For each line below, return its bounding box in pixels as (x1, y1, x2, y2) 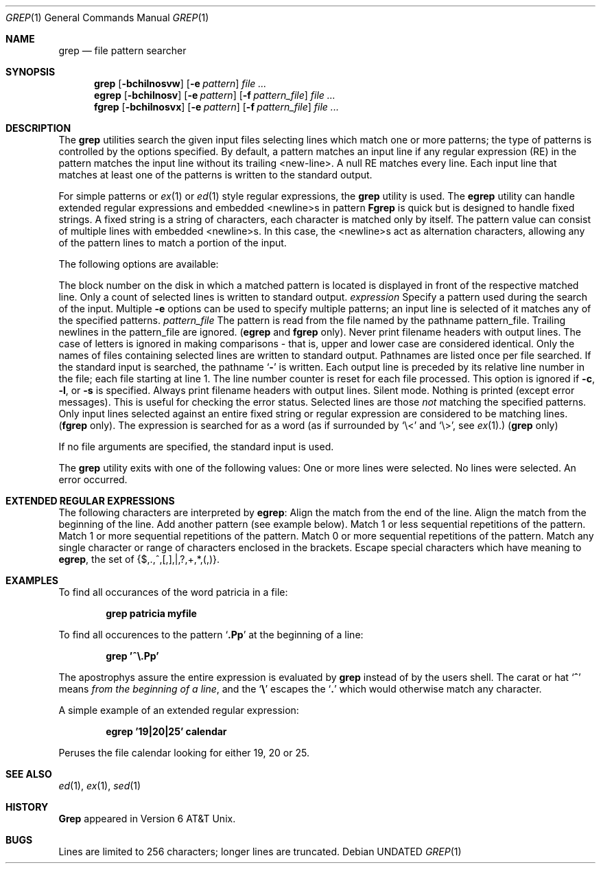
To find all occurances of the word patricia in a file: (58, 586, 288, 598)
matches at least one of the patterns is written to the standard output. (58, 169, 373, 181)
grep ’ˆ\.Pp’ (106, 650, 159, 662)
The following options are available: (58, 258, 219, 270)
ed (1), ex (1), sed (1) (58, 780, 141, 791)
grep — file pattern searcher (58, 45, 187, 56)
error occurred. (58, 474, 128, 485)
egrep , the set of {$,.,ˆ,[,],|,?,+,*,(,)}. (58, 553, 220, 565)
